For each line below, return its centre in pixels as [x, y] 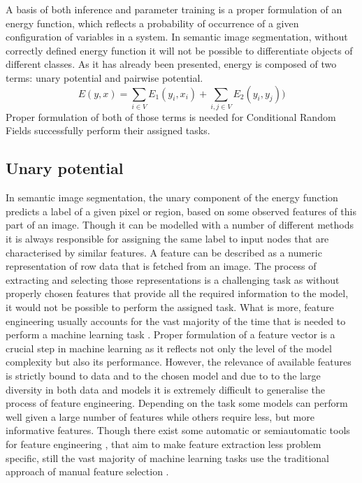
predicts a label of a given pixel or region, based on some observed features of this [181, 211]
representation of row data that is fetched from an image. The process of [161, 266]
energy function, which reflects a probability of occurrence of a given [152, 23]
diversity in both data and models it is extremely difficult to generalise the [165, 389]
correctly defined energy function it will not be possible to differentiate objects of [179, 50]
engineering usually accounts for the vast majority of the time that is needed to [176, 320]
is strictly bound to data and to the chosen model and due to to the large [163, 375]
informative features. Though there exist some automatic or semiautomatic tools [178, 430]
